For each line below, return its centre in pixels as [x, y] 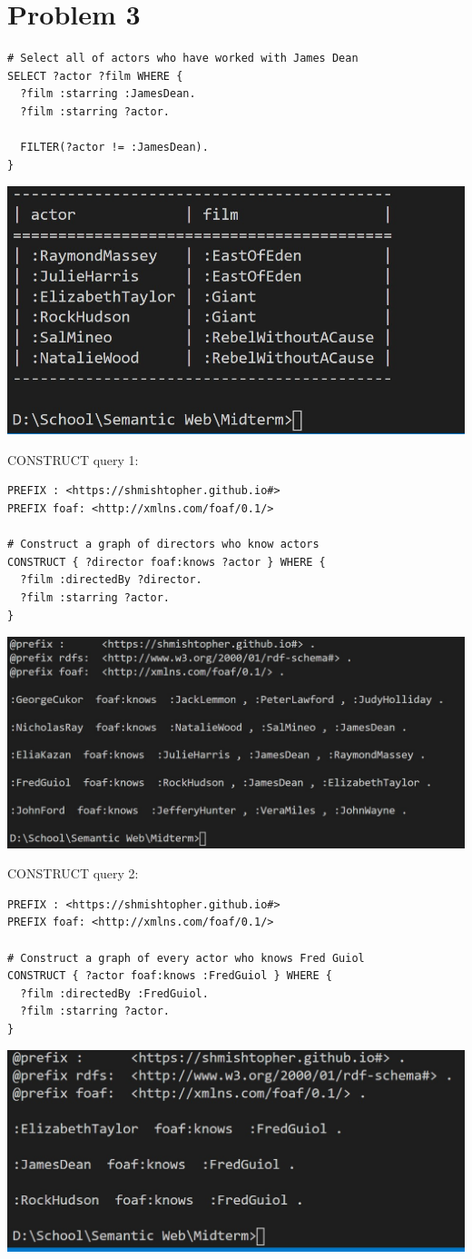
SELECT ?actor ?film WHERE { [95, 76]
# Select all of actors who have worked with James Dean [183, 59]
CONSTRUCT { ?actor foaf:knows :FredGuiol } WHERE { [170, 976]
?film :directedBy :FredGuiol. [114, 993]
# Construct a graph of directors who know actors [163, 545]
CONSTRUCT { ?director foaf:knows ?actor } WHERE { [167, 562]
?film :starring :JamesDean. [108, 94]
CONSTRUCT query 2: [73, 873]
